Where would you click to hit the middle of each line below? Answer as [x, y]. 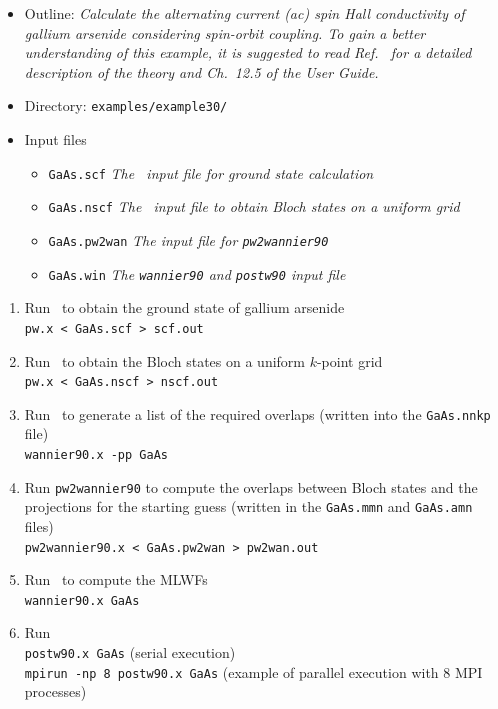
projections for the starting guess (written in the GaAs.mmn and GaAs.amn [248, 506]
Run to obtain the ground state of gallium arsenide [184, 307]
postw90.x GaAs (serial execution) [130, 652]
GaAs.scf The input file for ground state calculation [211, 172]
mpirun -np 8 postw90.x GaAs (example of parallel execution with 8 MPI [253, 671]
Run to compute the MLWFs [116, 579]
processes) [55, 691]
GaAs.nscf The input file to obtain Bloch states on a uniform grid [254, 206]
